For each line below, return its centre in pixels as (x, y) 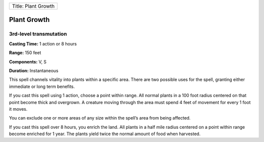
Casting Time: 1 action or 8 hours (43, 43)
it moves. (18, 109)
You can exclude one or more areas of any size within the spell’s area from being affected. (100, 118)
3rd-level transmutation (38, 34)
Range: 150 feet (25, 53)
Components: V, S (28, 61)
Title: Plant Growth (33, 6)
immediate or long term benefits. (42, 86)
